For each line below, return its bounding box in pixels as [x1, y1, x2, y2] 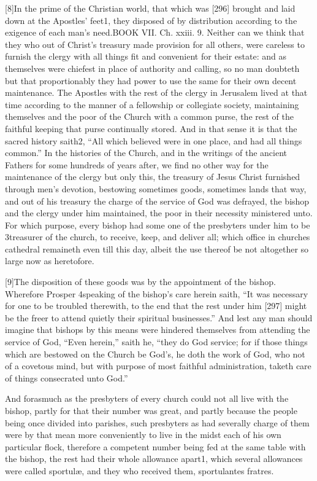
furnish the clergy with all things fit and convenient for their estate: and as [5, 50, 286, 63]
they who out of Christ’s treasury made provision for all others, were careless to [5, 37, 305, 50]
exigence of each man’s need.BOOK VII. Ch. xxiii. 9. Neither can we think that [5, 26, 305, 39]
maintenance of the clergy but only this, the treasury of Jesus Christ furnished [5, 170, 300, 183]
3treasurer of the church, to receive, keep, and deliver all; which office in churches [5, 230, 310, 243]
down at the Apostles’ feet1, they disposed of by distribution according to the [5, 14, 297, 26]
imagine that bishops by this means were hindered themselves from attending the [5, 323, 310, 336]
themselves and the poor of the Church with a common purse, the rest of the [5, 110, 294, 123]
